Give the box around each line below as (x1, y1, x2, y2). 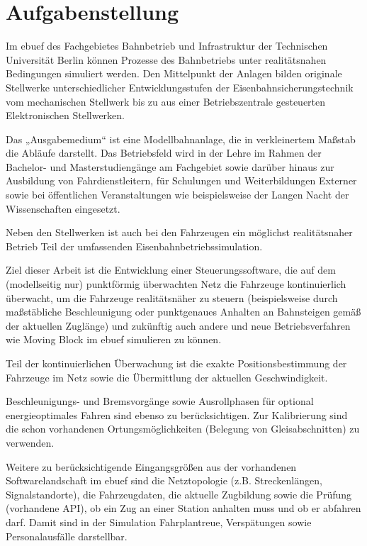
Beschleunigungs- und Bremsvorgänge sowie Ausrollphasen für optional (6, 394, 314, 408)
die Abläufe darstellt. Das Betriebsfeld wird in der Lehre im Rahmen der (6, 145, 322, 160)
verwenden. (6, 435, 55, 450)
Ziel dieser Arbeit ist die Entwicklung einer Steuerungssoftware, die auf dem (6, 262, 336, 277)
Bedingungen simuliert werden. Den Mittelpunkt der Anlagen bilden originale (6, 66, 342, 81)
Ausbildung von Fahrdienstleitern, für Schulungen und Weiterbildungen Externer (6, 173, 357, 188)
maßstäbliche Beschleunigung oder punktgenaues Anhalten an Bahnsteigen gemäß (6, 304, 361, 319)
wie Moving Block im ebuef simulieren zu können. (6, 332, 222, 347)
